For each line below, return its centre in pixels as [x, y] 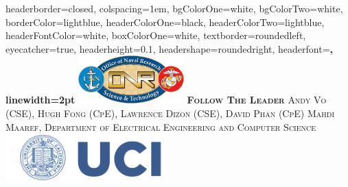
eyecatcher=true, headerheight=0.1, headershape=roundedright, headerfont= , [169, 48]
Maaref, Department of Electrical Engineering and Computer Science [161, 126]
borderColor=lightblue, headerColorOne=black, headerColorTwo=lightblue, [165, 22]
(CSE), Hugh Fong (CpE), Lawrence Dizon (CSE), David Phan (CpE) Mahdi [170, 113]
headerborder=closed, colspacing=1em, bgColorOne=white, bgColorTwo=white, [174, 8]
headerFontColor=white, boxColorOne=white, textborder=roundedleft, [156, 35]
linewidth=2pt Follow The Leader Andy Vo [166, 100]
